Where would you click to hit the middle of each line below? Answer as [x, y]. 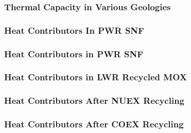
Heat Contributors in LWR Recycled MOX [95, 77]
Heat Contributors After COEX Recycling [94, 124]
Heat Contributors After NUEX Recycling [94, 101]
